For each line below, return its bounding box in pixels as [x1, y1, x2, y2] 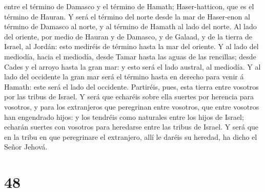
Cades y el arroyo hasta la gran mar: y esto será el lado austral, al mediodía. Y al [4, 61, 261, 72]
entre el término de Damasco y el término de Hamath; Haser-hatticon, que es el [4, 1, 254, 11]
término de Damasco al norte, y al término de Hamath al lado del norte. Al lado [4, 21, 257, 32]
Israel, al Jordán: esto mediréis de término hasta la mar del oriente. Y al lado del [4, 41, 259, 52]
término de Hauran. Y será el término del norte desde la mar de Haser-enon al [4, 11, 250, 22]
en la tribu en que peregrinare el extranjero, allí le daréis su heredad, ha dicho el [4, 131, 257, 142]
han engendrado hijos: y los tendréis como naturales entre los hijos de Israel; [4, 111, 244, 122]
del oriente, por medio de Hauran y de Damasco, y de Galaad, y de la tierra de [4, 31, 252, 41]
